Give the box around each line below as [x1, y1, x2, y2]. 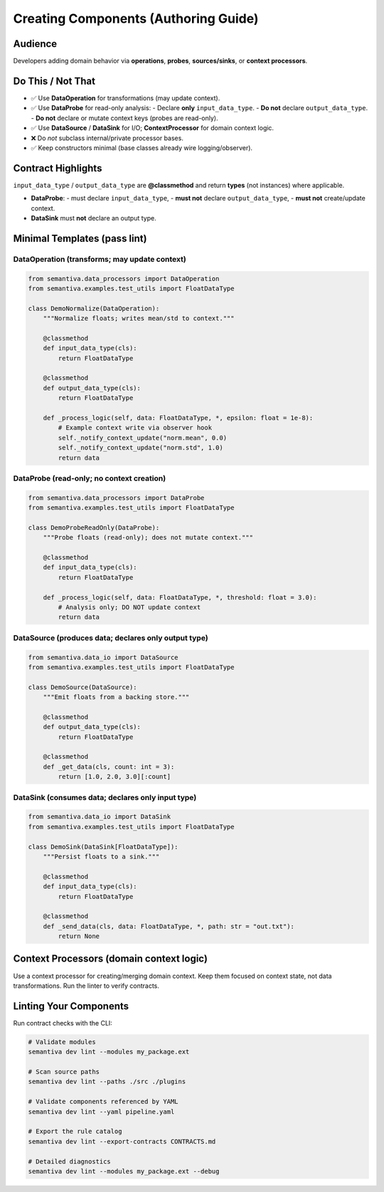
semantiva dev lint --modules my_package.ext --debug [28, 1167, 220, 1175]
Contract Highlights [13, 162, 102, 174]
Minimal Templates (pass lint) [13, 232, 147, 245]
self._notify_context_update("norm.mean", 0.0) [58, 434, 228, 442]
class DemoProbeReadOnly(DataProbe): [28, 523, 160, 531]
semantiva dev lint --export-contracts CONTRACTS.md [28, 1137, 216, 1145]
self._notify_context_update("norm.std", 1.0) [58, 444, 223, 452]
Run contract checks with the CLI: [13, 1018, 113, 1027]
